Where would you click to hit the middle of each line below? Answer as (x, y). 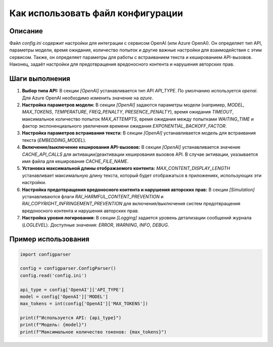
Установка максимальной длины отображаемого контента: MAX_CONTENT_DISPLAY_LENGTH (126, 168)
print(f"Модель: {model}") (53, 325)
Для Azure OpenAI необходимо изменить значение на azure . (88, 98)
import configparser (45, 254)
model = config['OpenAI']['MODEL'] (64, 297)
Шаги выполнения (40, 79)
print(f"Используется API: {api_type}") (71, 318)
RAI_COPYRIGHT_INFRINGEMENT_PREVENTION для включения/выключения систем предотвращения (131, 204)
